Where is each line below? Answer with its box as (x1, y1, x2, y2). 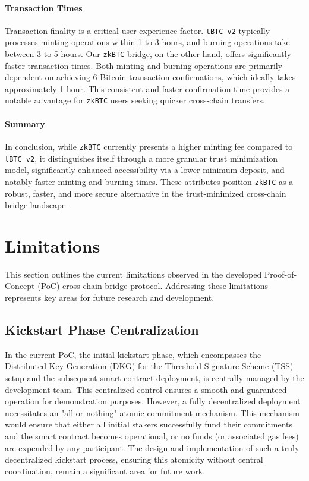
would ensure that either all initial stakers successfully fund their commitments (5, 418, 293, 430)
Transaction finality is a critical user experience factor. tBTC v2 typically (5, 24, 270, 36)
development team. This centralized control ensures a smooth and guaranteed (5, 383, 287, 395)
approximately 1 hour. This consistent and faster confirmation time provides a (5, 82, 290, 95)
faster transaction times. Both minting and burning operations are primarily (5, 59, 283, 71)
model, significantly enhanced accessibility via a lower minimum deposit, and (5, 164, 285, 176)
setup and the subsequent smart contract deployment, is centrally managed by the (5, 371, 304, 383)
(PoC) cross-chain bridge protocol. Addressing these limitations (37, 279, 268, 292)
